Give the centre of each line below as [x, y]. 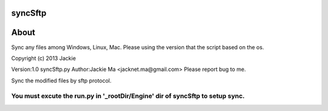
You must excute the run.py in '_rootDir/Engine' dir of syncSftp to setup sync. [128, 96]
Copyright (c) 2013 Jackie [43, 58]
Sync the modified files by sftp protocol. [61, 80]
